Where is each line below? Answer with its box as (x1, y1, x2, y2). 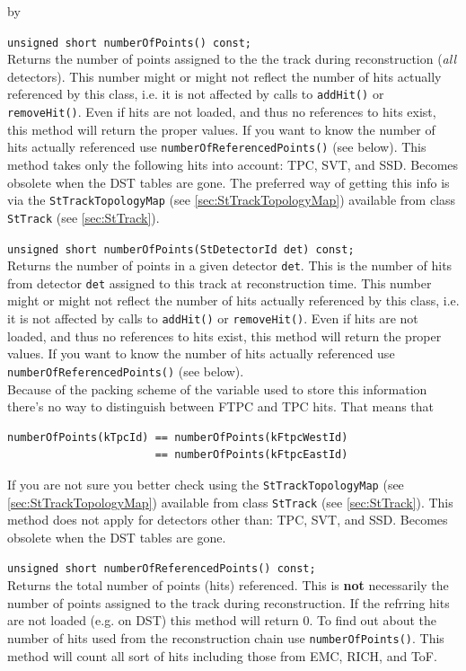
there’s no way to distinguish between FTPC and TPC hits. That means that (7, 397, 435, 416)
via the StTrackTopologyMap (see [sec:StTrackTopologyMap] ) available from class (7, 190, 456, 209)
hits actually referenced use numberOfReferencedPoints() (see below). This (7, 137, 426, 156)
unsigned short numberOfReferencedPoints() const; (7, 562, 316, 576)
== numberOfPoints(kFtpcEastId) (154, 448, 348, 462)
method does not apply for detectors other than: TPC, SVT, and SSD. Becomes (7, 510, 448, 529)
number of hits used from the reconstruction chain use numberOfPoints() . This (7, 628, 444, 647)
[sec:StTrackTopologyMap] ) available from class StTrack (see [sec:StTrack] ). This (7, 492, 453, 511)
